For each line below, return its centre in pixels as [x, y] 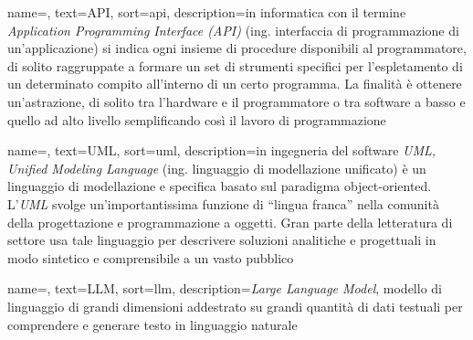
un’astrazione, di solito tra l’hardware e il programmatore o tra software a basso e [236, 101]
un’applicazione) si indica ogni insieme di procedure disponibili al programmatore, [237, 48]
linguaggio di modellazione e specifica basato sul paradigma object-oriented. [220, 186]
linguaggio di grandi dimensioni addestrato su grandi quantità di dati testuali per [235, 306]
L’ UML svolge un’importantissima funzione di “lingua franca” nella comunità [223, 203]
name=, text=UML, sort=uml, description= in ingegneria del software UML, [222, 150]
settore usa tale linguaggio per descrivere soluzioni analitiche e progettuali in [222, 240]
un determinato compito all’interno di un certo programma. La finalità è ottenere [235, 84]
